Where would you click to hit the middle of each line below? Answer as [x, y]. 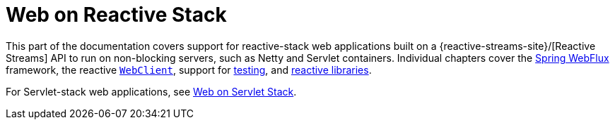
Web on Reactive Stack [116, 15]
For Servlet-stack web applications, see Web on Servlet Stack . [151, 91]
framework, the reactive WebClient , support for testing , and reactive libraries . [189, 70]
